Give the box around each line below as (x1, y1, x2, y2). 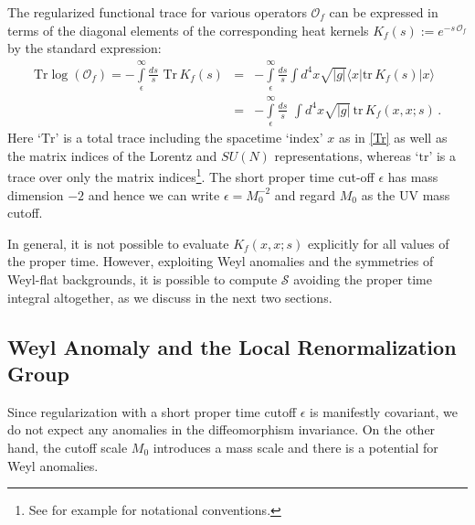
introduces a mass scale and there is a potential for (153, 438, 438, 456)
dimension (7, 185, 64, 204)
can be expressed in (329, 3, 438, 21)
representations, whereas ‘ (274, 145, 419, 165)
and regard (274, 185, 336, 204)
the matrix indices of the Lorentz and (7, 145, 217, 165)
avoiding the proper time (293, 270, 432, 289)
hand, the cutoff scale (7, 438, 128, 456)
